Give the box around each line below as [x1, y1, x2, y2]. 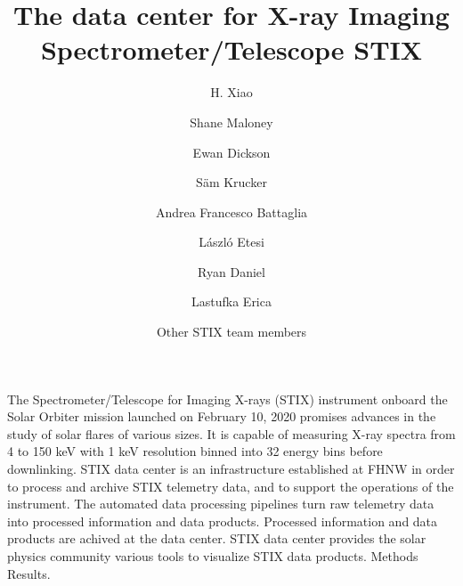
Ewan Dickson [192, 142, 271, 161]
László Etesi [199, 232, 264, 251]
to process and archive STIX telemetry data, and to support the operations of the [7, 476, 454, 495]
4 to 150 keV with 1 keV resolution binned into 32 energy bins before [7, 442, 383, 460]
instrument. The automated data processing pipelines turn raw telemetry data [7, 494, 435, 513]
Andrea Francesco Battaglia [155, 202, 308, 221]
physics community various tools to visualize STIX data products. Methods [7, 547, 418, 565]
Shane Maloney [190, 112, 273, 131]
